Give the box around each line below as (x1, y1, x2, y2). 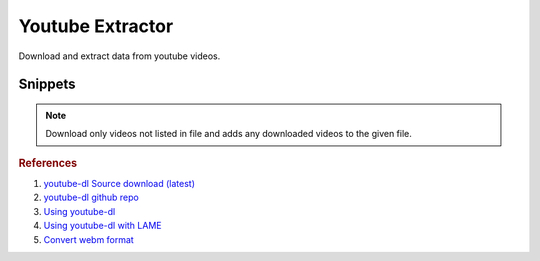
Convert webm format (43, 233, 134, 245)
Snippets (18, 76, 76, 93)
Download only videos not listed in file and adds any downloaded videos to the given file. (45, 128, 412, 140)
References (18, 156, 78, 170)
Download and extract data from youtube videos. (18, 50, 221, 62)
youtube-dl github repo (43, 191, 139, 204)
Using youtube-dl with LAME (43, 220, 162, 232)
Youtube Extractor (18, 15, 174, 37)
